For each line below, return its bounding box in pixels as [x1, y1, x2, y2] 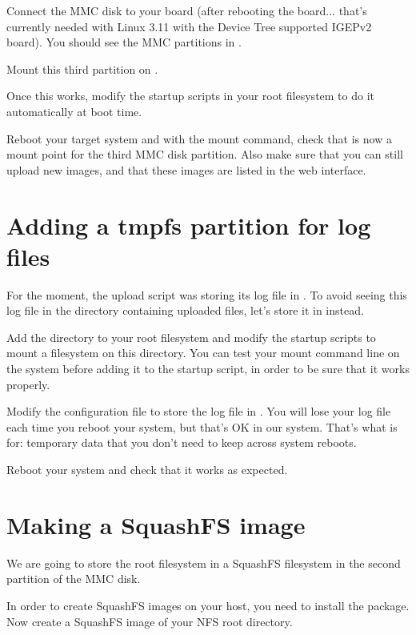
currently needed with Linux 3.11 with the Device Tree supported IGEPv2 [6, 18, 372, 34]
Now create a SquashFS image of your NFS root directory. [6, 613, 293, 629]
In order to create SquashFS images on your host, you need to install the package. [6, 597, 410, 613]
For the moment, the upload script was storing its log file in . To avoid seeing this [6, 286, 407, 303]
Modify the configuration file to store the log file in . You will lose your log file [6, 403, 391, 420]
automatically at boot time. [6, 102, 142, 119]
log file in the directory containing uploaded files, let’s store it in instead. [6, 302, 364, 319]
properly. [6, 376, 50, 392]
